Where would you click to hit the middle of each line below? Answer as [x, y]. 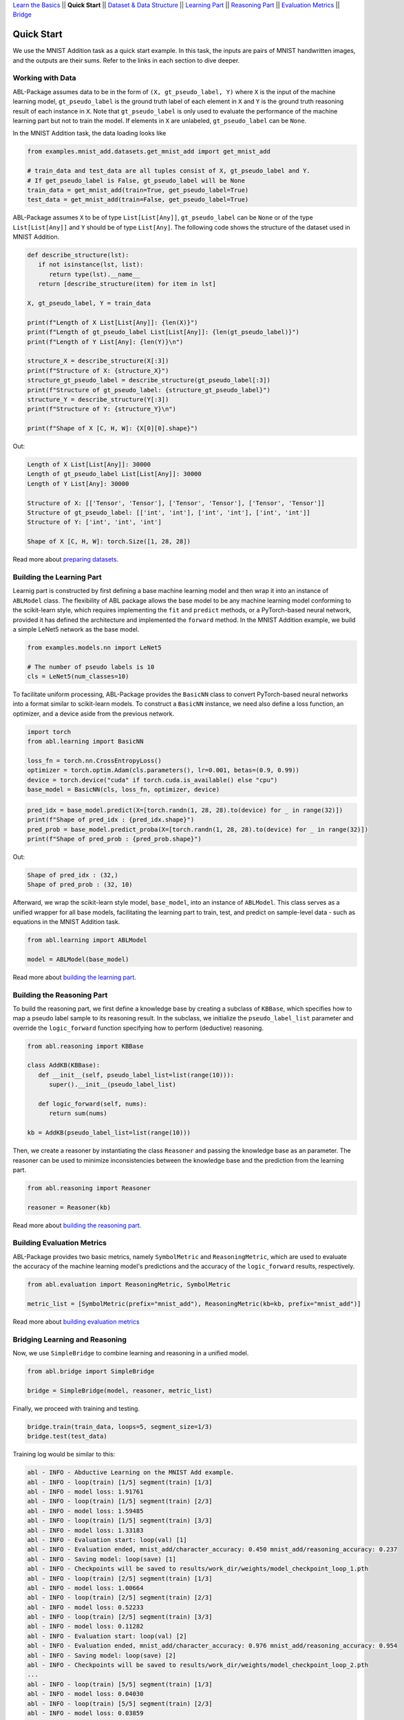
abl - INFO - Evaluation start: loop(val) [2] [107, 1636]
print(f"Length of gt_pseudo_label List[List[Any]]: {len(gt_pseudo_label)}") [163, 332]
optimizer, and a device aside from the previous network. [94, 713]
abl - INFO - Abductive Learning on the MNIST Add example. [131, 1473]
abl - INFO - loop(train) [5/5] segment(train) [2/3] [120, 1703]
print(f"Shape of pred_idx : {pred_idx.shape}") [111, 820]
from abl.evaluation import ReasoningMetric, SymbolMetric [129, 1284]
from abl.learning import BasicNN [85, 742]
